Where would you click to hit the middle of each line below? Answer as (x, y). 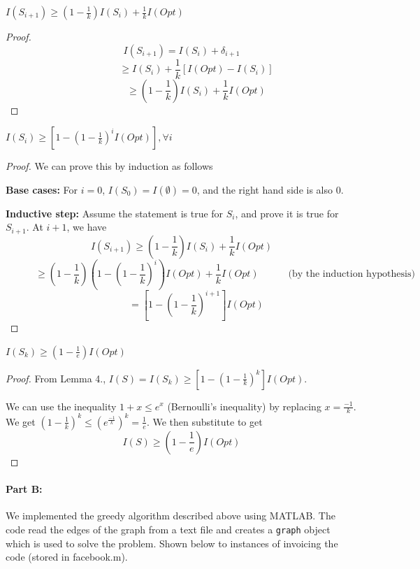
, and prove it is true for (287, 213)
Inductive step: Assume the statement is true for (115, 213)
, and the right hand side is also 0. (270, 189)
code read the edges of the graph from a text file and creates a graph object (168, 529)
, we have (87, 227)
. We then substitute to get (204, 421)
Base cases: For (42, 189)
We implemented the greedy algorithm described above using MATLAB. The (171, 516)
